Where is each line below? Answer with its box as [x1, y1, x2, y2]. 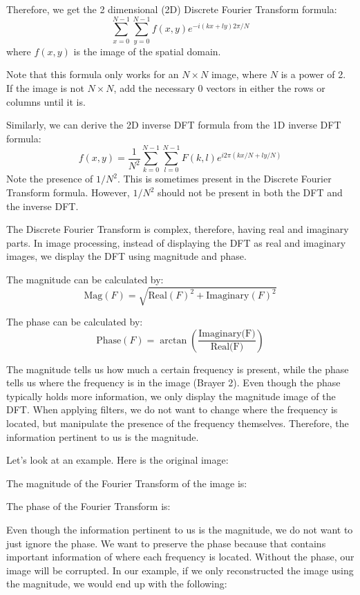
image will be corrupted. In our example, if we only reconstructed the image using [6, 563, 354, 577]
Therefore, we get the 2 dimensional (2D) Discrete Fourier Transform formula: [6, 2, 337, 16]
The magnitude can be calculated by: [6, 272, 164, 286]
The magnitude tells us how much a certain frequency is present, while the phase [6, 361, 349, 376]
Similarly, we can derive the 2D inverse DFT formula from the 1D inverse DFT [6, 117, 341, 132]
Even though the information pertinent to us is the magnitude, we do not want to [6, 522, 353, 537]
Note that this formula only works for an [6, 67, 179, 82]
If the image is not [6, 80, 84, 95]
